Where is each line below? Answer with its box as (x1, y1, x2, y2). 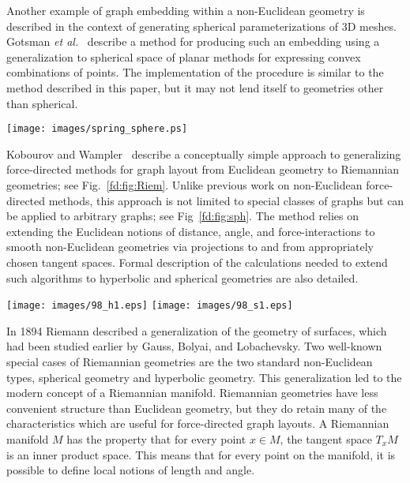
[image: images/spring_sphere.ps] (6, 123, 188, 135)
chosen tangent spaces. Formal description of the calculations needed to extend (6, 253, 388, 270)
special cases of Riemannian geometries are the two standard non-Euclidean (6, 354, 373, 369)
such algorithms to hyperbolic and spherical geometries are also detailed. (6, 269, 359, 286)
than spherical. (6, 95, 78, 111)
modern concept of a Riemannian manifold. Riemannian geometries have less (6, 384, 378, 401)
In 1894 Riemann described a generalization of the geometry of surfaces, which (6, 322, 387, 339)
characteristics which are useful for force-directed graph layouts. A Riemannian (6, 415, 389, 432)
